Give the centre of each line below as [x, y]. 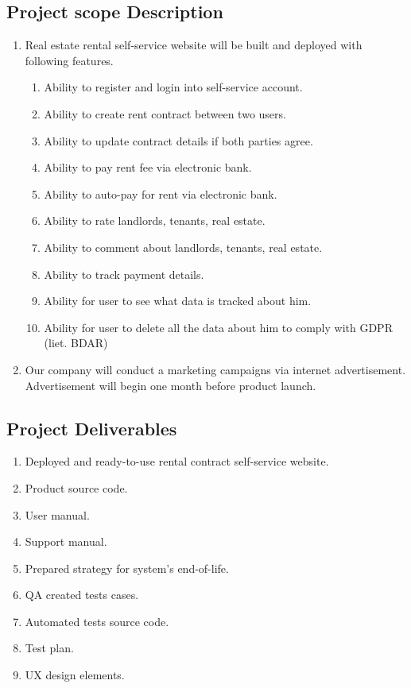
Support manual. [66, 541]
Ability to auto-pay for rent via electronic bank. [161, 193]
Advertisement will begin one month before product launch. [171, 385]
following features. [69, 60]
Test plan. [49, 648]
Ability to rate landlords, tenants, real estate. [155, 220]
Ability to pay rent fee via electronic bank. [148, 167]
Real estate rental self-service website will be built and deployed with [194, 45]
